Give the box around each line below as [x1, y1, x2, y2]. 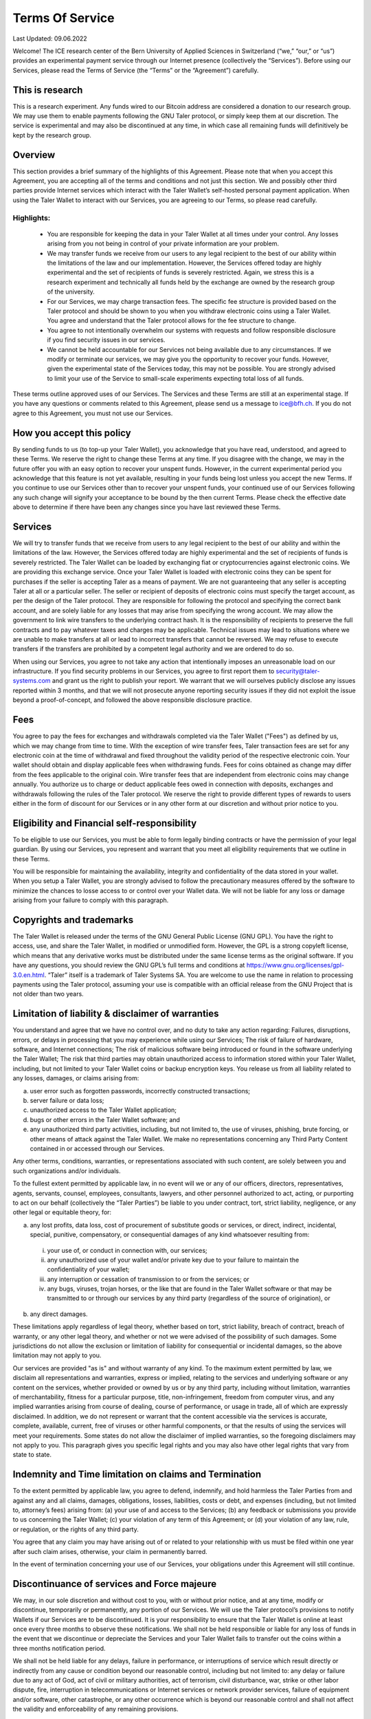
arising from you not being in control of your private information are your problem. [47, 239, 280, 248]
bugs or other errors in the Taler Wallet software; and [30, 1115, 180, 1124]
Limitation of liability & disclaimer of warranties [12, 1008, 219, 1020]
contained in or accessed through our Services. [30, 1145, 165, 1152]
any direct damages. [30, 1310, 89, 1318]
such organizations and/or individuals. [12, 1166, 121, 1175]
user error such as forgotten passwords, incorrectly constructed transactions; [30, 1086, 251, 1095]
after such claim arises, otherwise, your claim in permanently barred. [12, 1547, 207, 1555]
